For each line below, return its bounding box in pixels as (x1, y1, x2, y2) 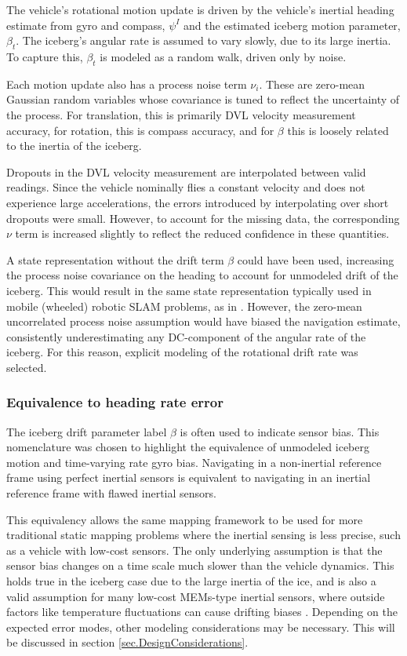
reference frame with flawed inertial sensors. (6, 485, 216, 501)
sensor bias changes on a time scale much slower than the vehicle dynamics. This (6, 557, 394, 574)
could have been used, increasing (237, 251, 394, 268)
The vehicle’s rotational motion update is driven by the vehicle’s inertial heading (6, 2, 394, 17)
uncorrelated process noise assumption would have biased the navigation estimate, (6, 313, 401, 330)
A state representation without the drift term (6, 251, 224, 268)
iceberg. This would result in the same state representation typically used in (6, 282, 372, 298)
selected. (6, 359, 47, 375)
